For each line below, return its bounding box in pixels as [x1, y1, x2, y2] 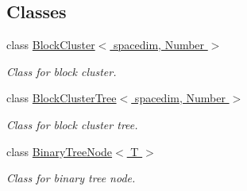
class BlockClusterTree [6, 90, 117, 106]
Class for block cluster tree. [6, 116, 138, 132]
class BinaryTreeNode [6, 143, 113, 159]
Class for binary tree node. [6, 170, 136, 186]
